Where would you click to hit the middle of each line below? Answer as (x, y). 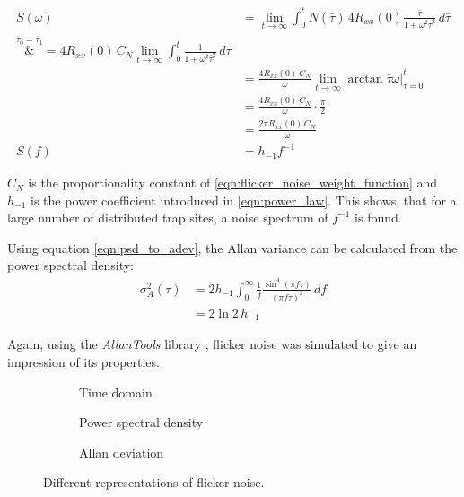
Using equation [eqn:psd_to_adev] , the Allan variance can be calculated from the (232, 247)
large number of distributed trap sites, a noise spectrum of (168, 218)
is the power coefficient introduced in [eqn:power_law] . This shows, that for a (244, 200)
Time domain (116, 392)
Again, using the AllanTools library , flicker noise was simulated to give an (212, 344)
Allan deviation (122, 452)
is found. (378, 218)
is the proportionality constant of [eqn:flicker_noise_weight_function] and (233, 183)
